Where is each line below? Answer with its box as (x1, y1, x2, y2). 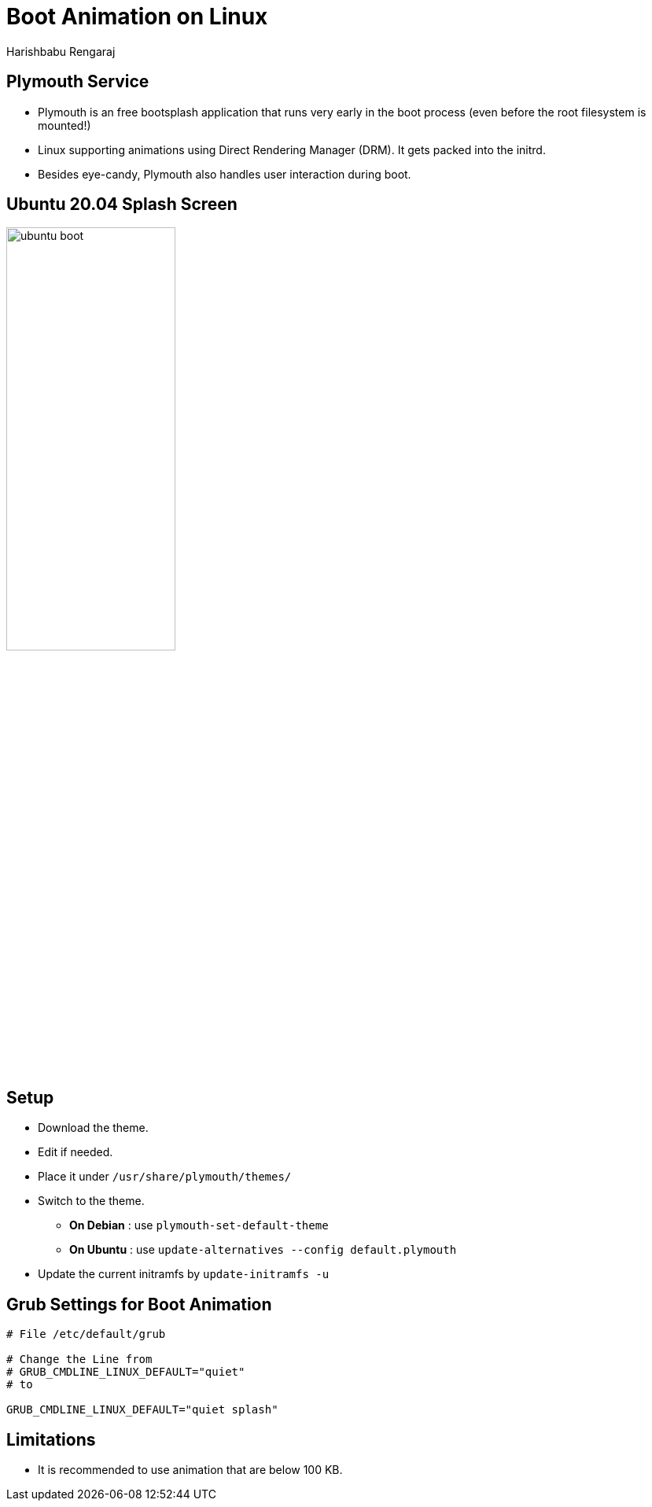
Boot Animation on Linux (6, 3, 268, 30)
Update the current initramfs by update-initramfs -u (38, 1267, 330, 1281)
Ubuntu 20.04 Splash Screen (6, 194, 238, 215)
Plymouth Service (6, 72, 149, 92)
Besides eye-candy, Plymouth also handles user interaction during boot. (38, 167, 411, 181)
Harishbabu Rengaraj (6, 44, 116, 58)
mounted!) (38, 118, 91, 132)
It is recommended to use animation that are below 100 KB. (38, 1462, 343, 1476)
